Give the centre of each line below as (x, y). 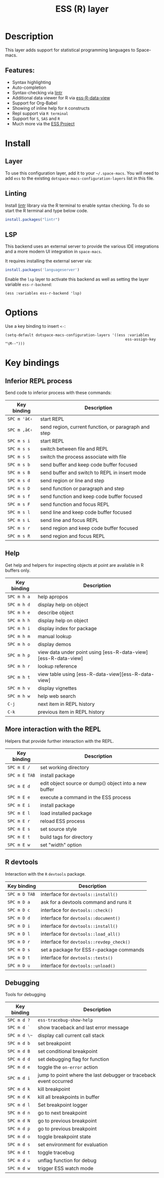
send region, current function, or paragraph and (95, 427)
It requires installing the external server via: (49, 261)
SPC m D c (19, 910)
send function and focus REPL (75, 504)
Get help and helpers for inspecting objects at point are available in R (74, 565)
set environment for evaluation (73, 1145)
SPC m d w (19, 1168)
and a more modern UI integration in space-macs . (54, 252)
